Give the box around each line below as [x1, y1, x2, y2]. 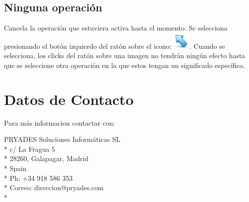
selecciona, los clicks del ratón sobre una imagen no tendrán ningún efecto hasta [4, 50, 246, 61]
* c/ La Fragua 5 [4, 143, 55, 154]
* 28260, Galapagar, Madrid [4, 153, 89, 164]
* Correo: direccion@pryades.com [4, 182, 104, 193]
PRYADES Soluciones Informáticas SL [4, 134, 121, 144]
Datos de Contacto [4, 89, 134, 109]
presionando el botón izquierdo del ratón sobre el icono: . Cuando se [4, 40, 225, 51]
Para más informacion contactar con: [4, 117, 115, 128]
